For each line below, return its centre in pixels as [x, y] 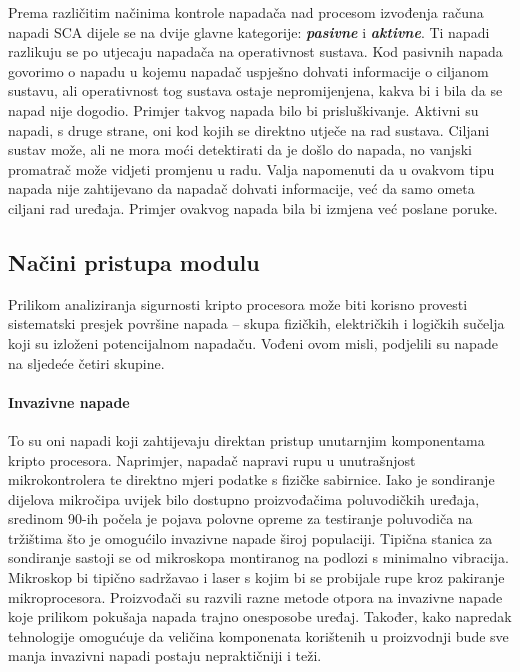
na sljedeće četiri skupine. [86, 362]
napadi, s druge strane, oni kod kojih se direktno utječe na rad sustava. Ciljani [249, 129]
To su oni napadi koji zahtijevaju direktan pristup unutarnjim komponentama [246, 439]
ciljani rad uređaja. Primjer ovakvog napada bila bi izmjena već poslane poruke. [253, 207]
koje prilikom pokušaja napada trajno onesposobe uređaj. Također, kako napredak [260, 616]
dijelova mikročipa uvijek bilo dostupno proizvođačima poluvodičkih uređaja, [244, 498]
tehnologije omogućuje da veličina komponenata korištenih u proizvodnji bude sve [258, 635]
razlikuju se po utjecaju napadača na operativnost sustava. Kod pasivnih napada [255, 51]
